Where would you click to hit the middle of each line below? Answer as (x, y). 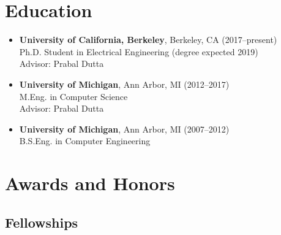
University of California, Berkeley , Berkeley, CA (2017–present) (148, 40)
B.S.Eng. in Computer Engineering (85, 141)
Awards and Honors (90, 183)
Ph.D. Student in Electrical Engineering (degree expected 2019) (139, 51)
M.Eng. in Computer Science (73, 96)
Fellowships (42, 222)
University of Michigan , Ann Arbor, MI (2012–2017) (124, 84)
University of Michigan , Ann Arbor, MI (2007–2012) (124, 129)
